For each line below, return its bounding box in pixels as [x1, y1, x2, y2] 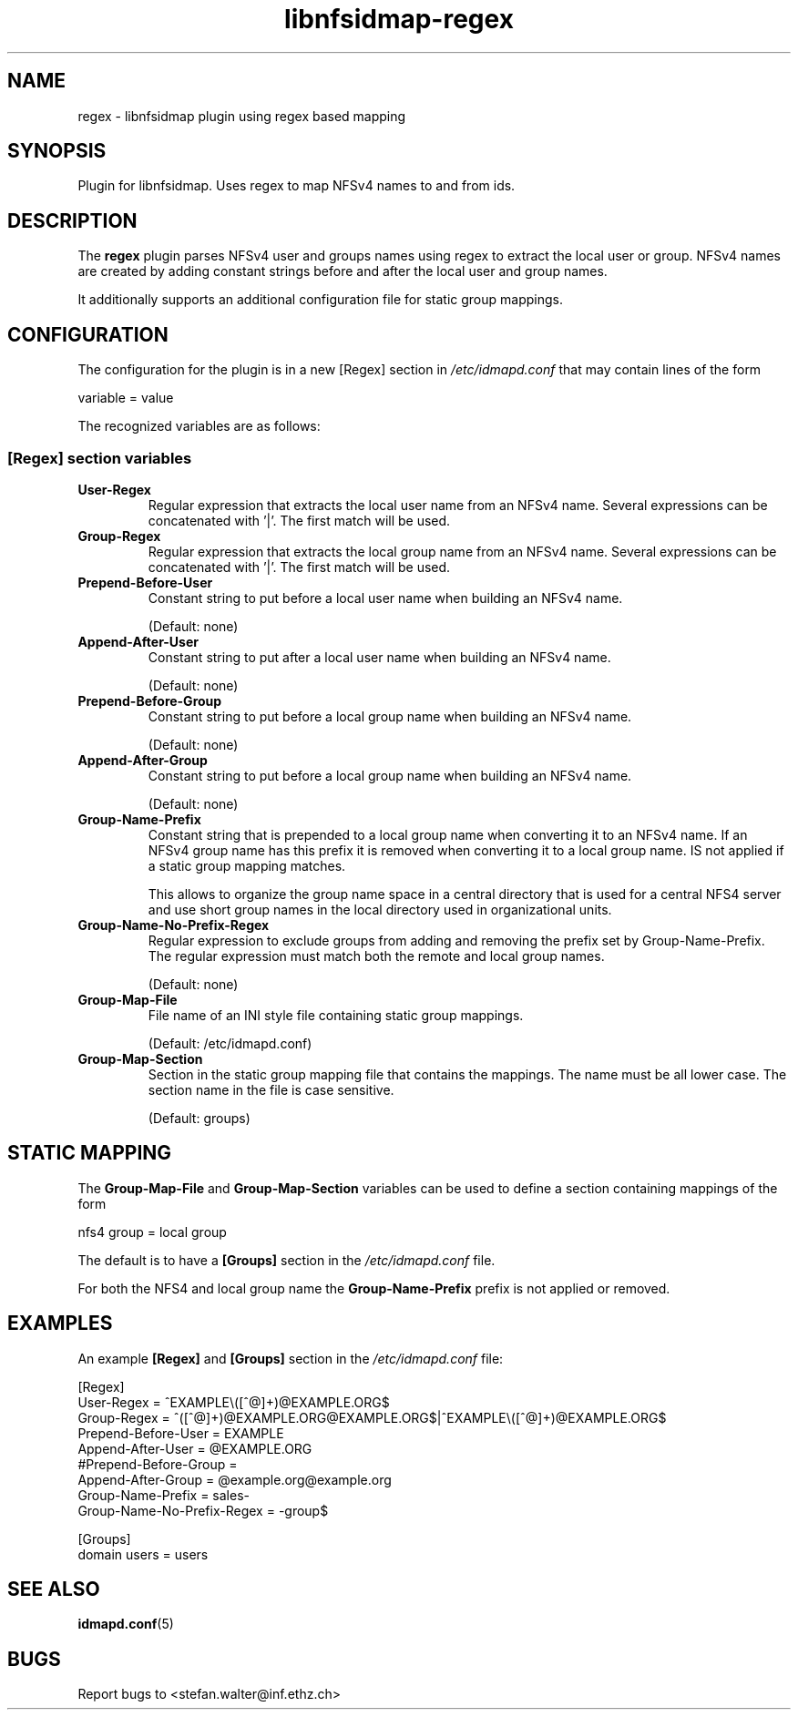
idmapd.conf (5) [77, 1616, 174, 1632]
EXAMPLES [7, 1312, 113, 1335]
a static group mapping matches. [148, 857, 346, 874]
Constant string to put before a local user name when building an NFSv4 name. [148, 589, 623, 606]
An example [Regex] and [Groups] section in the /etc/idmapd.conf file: [77, 1350, 504, 1366]
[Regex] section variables [7, 448, 192, 467]
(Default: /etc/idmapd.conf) [148, 1035, 312, 1051]
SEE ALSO [7, 1577, 100, 1600]
